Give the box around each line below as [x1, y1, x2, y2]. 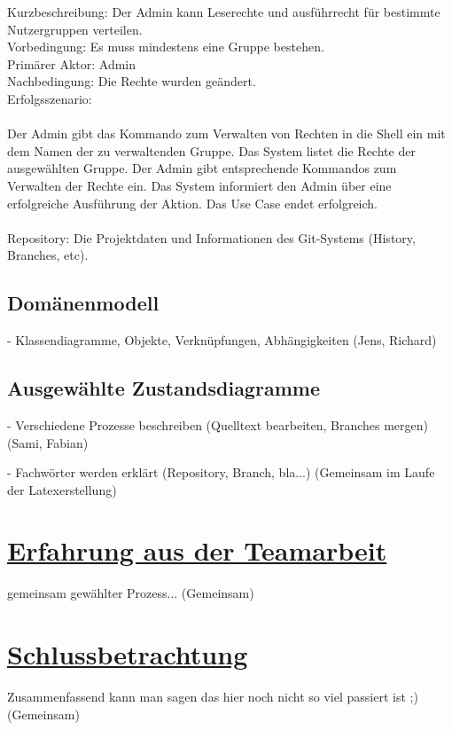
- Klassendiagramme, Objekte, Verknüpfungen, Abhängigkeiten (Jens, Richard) [7, 331, 437, 349]
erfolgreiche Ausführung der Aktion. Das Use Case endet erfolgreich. [7, 193, 378, 212]
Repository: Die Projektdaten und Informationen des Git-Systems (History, [7, 228, 416, 247]
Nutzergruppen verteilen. [7, 20, 143, 38]
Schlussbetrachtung [7, 636, 248, 672]
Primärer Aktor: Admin [7, 54, 136, 73]
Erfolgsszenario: [7, 89, 92, 107]
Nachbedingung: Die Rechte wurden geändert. [7, 72, 256, 90]
